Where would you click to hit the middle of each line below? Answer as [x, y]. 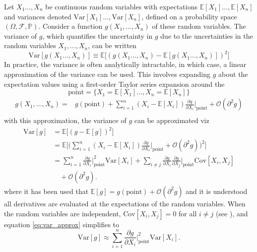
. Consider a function [70, 26]
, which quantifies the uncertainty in [97, 35]
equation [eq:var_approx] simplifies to [62, 224]
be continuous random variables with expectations [122, 6]
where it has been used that [46, 191]
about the [233, 74]
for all [188, 213]
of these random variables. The [199, 26]
